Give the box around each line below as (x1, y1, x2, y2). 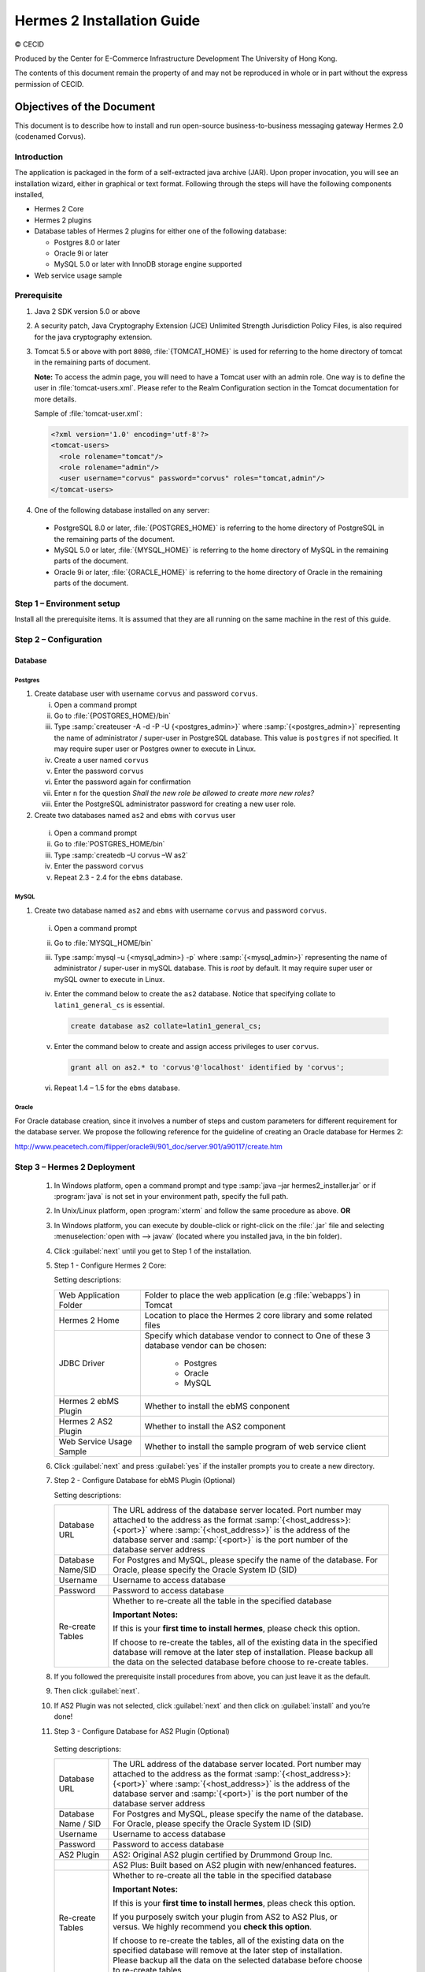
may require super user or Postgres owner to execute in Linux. (54, 744, 257, 753)
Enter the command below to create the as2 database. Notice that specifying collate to (54, 989, 336, 999)
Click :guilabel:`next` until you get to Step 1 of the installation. (54, 1246, 252, 1256)
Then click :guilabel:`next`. (54, 1686, 140, 1696)
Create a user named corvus (54, 755, 150, 764)
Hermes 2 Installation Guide (14, 12, 201, 29)
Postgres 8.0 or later (54, 237, 120, 247)
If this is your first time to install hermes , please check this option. (113, 1623, 360, 1634)
